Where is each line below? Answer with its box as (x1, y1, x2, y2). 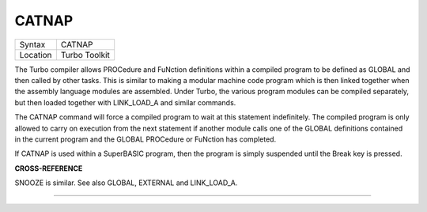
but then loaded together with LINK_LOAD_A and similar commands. (14, 97, 236, 107)
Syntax (19, 39, 46, 50)
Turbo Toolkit (60, 49, 111, 60)
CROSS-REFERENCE (14, 163, 83, 173)
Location (19, 49, 52, 60)
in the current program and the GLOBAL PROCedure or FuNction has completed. (14, 134, 277, 144)
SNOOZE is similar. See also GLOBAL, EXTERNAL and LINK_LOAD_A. (14, 178, 238, 187)
